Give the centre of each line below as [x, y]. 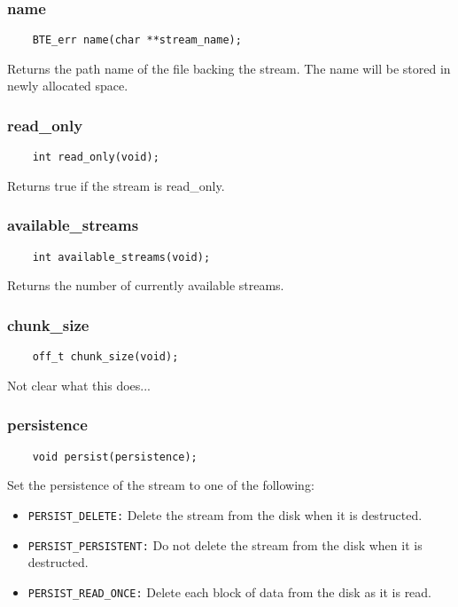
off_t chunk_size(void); [105, 357]
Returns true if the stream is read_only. [116, 185]
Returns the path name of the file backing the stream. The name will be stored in [229, 68]
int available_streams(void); [121, 257]
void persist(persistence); [115, 457]
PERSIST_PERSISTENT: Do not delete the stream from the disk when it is [225, 544]
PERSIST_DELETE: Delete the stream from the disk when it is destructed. [225, 514]
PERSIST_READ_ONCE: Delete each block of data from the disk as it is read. [230, 591]
